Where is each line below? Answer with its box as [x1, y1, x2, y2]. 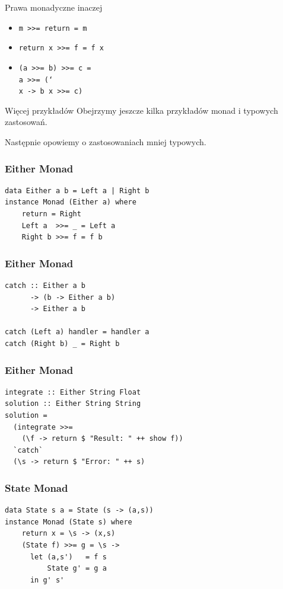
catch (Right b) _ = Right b [5, 340, 120, 348]
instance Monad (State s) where [5, 517, 132, 526]
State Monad [5, 480, 68, 495]
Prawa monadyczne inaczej [5, 1, 103, 13]
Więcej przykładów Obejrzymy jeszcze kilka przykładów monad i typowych [5, 104, 278, 116]
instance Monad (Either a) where [5, 198, 136, 207]
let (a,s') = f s [30, 552, 107, 561]
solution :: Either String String [5, 399, 141, 408]
